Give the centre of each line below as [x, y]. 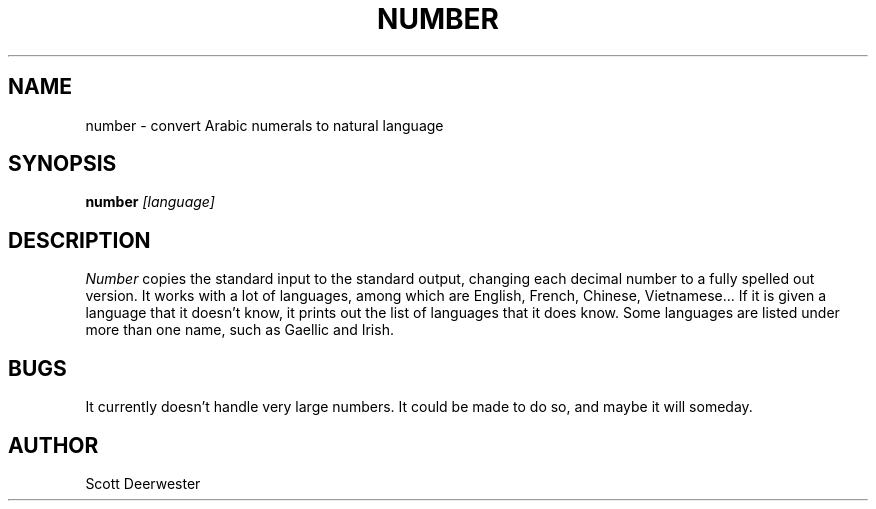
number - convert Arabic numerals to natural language [264, 125]
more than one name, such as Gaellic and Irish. [239, 330]
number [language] [150, 202]
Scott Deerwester [143, 483]
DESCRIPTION [79, 240]
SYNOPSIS [62, 164]
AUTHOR [53, 445]
